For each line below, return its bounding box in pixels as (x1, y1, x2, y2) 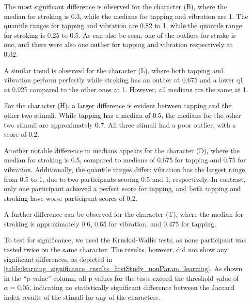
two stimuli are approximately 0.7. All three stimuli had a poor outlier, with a (4, 119, 236, 129)
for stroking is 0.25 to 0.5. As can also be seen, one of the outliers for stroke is (4, 30, 236, 40)
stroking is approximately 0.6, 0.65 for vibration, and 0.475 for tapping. (4, 218, 216, 228)
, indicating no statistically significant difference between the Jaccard (29, 282, 235, 292)
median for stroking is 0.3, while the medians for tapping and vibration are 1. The (4, 11, 248, 21)
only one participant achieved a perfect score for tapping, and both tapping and (4, 183, 241, 193)
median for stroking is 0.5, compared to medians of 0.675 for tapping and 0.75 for (4, 155, 246, 165)
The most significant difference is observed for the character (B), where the (4, 1, 227, 11)
